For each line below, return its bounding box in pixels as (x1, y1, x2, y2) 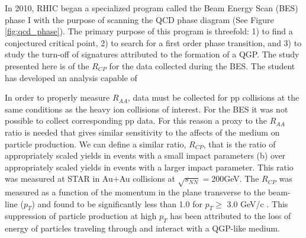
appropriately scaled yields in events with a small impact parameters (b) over (5, 149, 286, 162)
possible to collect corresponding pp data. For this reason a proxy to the (5, 114, 267, 127)
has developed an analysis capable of (5, 71, 137, 83)
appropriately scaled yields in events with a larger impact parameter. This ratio (5, 160, 294, 173)
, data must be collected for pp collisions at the (128, 91, 299, 104)
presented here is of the (5, 59, 89, 72)
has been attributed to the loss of (170, 210, 291, 222)
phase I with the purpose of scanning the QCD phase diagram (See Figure (5, 13, 274, 25)
